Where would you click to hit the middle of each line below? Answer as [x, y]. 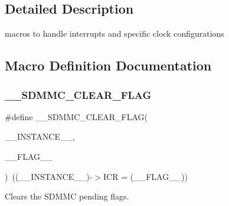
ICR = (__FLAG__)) [146, 176]
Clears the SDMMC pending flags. [67, 196]
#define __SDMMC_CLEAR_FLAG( [76, 116]
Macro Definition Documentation [108, 65]
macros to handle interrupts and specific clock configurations [114, 33]
